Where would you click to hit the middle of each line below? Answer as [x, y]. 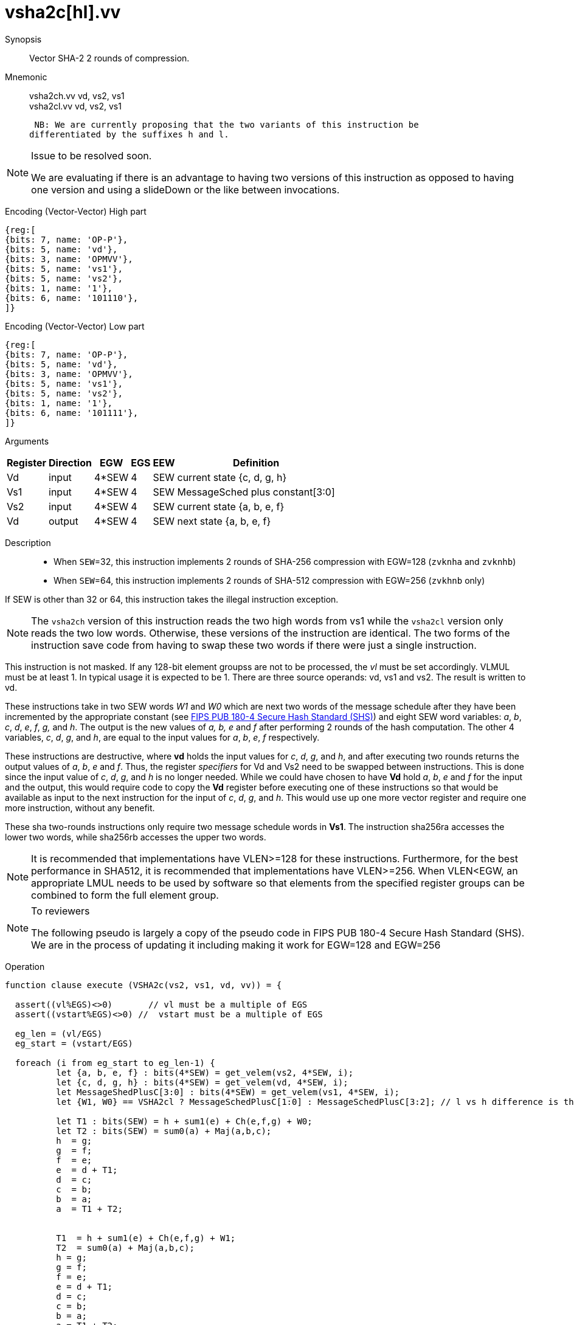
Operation [25, 966]
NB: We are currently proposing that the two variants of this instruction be [226, 124]
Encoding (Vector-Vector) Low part [75, 326]
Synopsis [23, 39]
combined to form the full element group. [125, 895]
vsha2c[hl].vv [63, 12]
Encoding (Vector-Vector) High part [76, 211]
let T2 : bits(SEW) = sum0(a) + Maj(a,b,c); [164, 1131]
